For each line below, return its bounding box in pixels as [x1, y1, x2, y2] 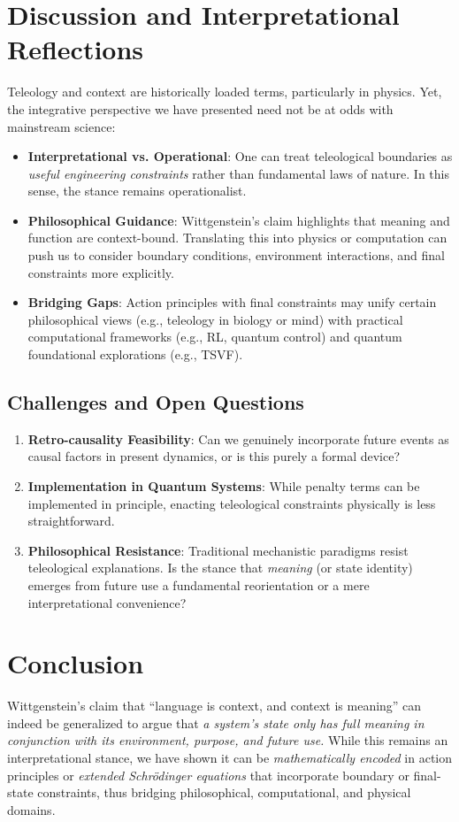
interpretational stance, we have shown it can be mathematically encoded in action [7, 749, 453, 767]
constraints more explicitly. [27, 263, 174, 281]
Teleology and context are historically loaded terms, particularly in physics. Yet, [7, 82, 442, 101]
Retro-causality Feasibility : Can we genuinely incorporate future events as [27, 429, 449, 448]
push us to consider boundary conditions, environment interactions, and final [27, 246, 445, 265]
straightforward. [27, 511, 115, 530]
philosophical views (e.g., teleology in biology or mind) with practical [27, 310, 403, 328]
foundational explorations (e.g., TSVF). [27, 345, 243, 364]
